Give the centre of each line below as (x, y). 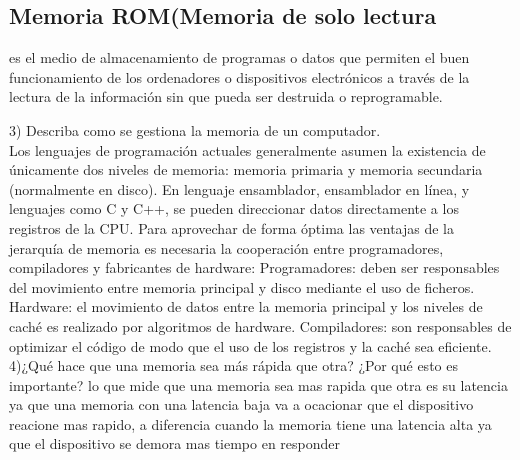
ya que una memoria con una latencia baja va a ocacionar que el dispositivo (241, 404)
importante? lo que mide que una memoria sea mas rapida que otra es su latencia (258, 384)
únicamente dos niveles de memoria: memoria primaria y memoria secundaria (246, 169)
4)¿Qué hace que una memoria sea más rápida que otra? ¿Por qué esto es (233, 365)
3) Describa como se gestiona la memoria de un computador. (195, 129)
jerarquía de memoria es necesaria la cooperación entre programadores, (226, 247)
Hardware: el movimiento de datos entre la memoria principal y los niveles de (246, 306)
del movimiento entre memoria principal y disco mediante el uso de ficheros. (242, 286)
